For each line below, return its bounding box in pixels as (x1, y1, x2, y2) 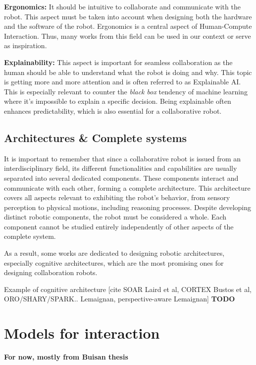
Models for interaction (4, 323, 160, 343)
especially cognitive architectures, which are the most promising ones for (4, 257, 224, 268)
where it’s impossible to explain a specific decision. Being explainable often (4, 96, 231, 106)
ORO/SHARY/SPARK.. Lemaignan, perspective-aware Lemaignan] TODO (4, 293, 235, 304)
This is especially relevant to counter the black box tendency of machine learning (4, 86, 248, 96)
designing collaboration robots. (4, 267, 98, 278)
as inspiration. (4, 40, 47, 51)
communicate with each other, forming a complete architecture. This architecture (4, 182, 251, 193)
